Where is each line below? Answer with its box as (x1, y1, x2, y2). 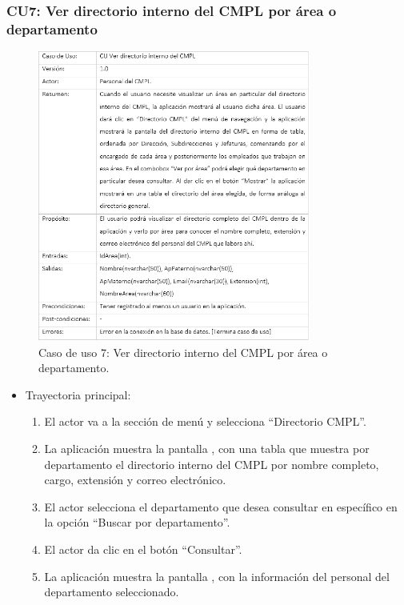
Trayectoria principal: (25, 386, 131, 403)
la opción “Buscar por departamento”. (44, 514, 230, 531)
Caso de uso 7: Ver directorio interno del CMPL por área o (38, 343, 328, 360)
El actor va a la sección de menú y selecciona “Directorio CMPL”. (44, 413, 366, 430)
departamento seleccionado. (44, 583, 179, 600)
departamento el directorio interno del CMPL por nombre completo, (44, 455, 379, 472)
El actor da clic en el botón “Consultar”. (44, 541, 242, 558)
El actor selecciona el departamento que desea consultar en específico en (44, 498, 398, 515)
